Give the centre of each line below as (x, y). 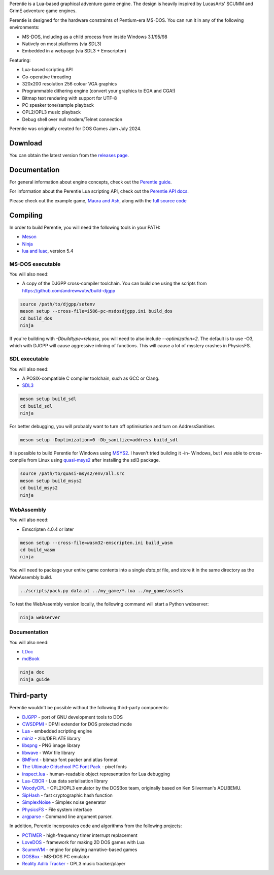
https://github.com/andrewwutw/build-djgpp (69, 290)
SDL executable (29, 359)
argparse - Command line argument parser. (67, 817)
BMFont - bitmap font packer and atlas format (70, 760)
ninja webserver (40, 617)
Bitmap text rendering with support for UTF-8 (70, 98)
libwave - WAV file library (48, 752)
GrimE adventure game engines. (43, 11)
